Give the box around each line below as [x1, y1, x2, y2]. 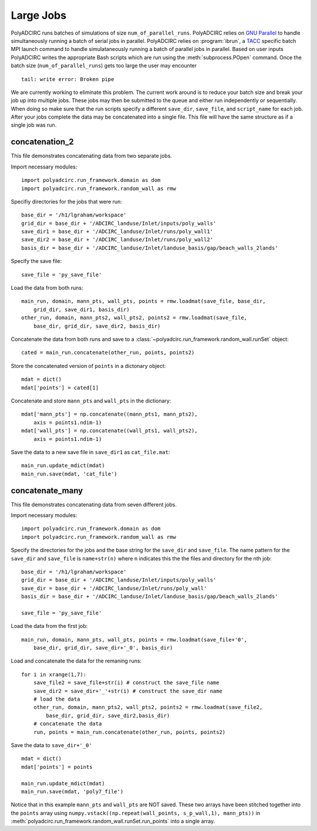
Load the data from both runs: [11, 285, 83, 292]
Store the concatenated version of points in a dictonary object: [11, 362, 166, 369]
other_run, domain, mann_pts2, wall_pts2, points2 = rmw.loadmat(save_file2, [33, 704, 263, 711]
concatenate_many [11, 485, 83, 495]
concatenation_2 [11, 137, 74, 147]
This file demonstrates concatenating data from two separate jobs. [11, 153, 173, 160]
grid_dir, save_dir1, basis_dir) [33, 306, 130, 313]
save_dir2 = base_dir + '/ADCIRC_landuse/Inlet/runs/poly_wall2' [21, 237, 214, 243]
